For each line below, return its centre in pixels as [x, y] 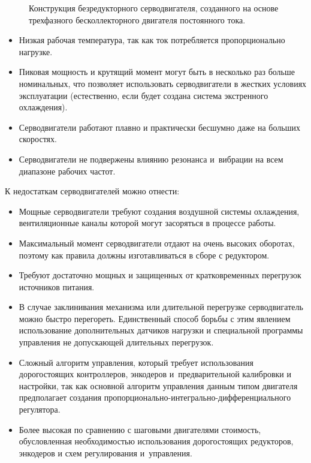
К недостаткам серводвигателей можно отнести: [92, 191]
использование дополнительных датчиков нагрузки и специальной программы [161, 330]
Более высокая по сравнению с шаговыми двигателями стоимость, [140, 429]
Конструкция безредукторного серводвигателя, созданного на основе [154, 8]
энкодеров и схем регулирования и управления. [105, 453]
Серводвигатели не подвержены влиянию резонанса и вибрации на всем [151, 159]
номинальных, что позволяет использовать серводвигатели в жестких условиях [163, 83]
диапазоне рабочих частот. [67, 171]
